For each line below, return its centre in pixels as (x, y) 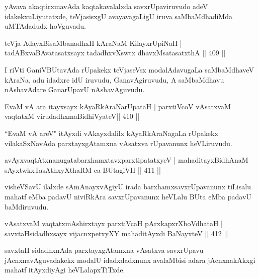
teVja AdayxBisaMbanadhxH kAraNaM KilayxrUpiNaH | (93, 43)
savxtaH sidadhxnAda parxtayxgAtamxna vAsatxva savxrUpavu (104, 250)
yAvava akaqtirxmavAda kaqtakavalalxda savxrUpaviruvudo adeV (106, 6)
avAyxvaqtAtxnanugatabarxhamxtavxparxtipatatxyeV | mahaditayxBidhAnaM (126, 160)
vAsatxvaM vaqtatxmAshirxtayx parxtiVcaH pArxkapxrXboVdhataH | (114, 223)
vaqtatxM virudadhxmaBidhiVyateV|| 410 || (72, 116)
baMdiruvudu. (27, 206)
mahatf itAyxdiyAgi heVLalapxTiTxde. (65, 270)
